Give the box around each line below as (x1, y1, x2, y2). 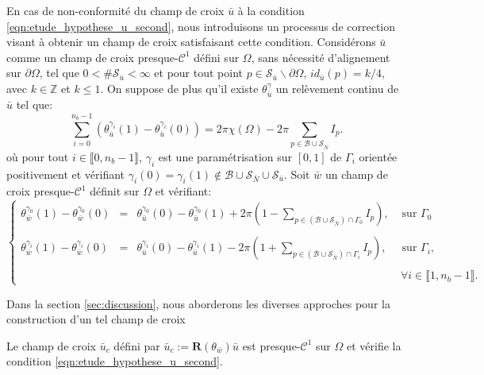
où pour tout (6, 148, 69, 164)
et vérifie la (346, 337, 401, 354)
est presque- (242, 337, 301, 354)
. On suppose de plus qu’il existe (100, 79, 259, 96)
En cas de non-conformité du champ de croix (6, 2, 225, 18)
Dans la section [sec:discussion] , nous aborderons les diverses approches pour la (6, 295, 390, 311)
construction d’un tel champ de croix (6, 311, 186, 327)
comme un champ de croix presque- (6, 48, 179, 65)
